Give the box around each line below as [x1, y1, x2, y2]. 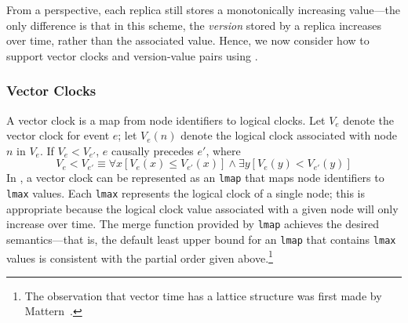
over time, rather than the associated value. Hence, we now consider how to [6, 32, 370, 49]
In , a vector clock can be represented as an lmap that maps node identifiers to [6, 169, 384, 186]
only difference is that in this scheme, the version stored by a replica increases [6, 16, 382, 33]
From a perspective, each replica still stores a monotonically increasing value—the [6, 2, 401, 17]
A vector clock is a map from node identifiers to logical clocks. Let [6, 111, 326, 128]
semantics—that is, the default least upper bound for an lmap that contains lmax [6, 230, 396, 247]
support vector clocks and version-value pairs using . [6, 47, 258, 64]
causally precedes [111, 142, 194, 158]
